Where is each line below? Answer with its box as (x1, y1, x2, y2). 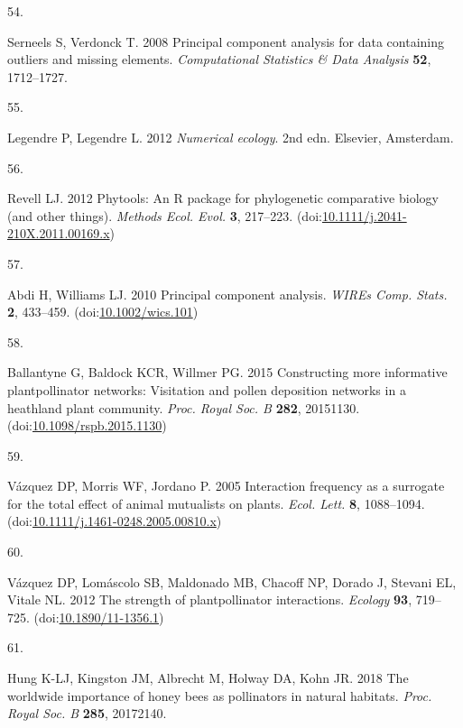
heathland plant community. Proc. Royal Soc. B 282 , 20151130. (7, 398, 360, 417)
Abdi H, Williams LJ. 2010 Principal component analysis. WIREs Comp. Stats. (7, 284, 448, 303)
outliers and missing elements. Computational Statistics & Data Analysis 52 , (7, 50, 431, 69)
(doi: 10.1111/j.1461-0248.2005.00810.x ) (7, 511, 222, 530)
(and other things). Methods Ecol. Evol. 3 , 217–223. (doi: (7, 206, 322, 225)
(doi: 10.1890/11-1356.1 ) (33, 607, 164, 626)
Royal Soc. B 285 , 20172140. (7, 704, 167, 723)
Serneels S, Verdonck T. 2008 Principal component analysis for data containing (7, 32, 445, 51)
